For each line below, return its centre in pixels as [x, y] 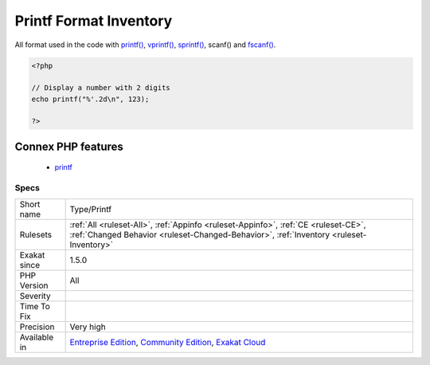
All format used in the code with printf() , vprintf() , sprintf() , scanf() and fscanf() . [145, 45]
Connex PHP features [69, 146]
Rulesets [35, 234]
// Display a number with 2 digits [101, 88]
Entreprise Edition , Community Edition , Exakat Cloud [168, 342]
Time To [35, 306]
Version [34, 285]
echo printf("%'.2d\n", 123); [90, 99]
